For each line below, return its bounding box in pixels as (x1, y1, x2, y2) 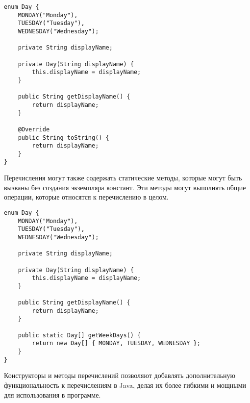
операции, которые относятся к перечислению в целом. (4, 192, 169, 202)
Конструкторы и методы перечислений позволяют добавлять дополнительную (4, 370, 236, 380)
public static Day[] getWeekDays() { (18, 331, 141, 339)
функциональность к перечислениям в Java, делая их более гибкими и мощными (4, 379, 247, 390)
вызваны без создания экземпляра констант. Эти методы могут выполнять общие (4, 182, 246, 192)
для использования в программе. (4, 389, 101, 400)
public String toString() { (18, 134, 109, 141)
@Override (18, 126, 50, 133)
